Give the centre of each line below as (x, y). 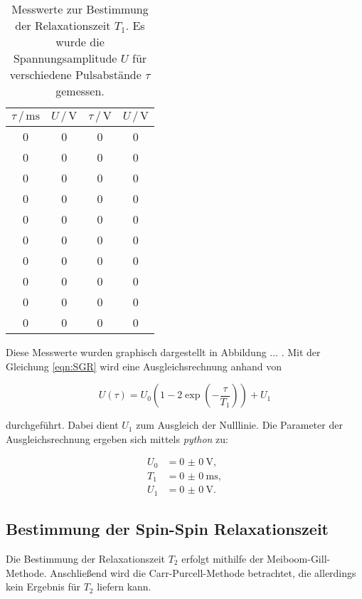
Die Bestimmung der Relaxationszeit (85, 559)
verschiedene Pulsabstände (75, 74)
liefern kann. (124, 587)
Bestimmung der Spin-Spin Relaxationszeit (167, 529)
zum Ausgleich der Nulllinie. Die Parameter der (239, 425)
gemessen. (80, 91)
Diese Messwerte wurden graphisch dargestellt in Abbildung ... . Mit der (163, 352)
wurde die (80, 42)
